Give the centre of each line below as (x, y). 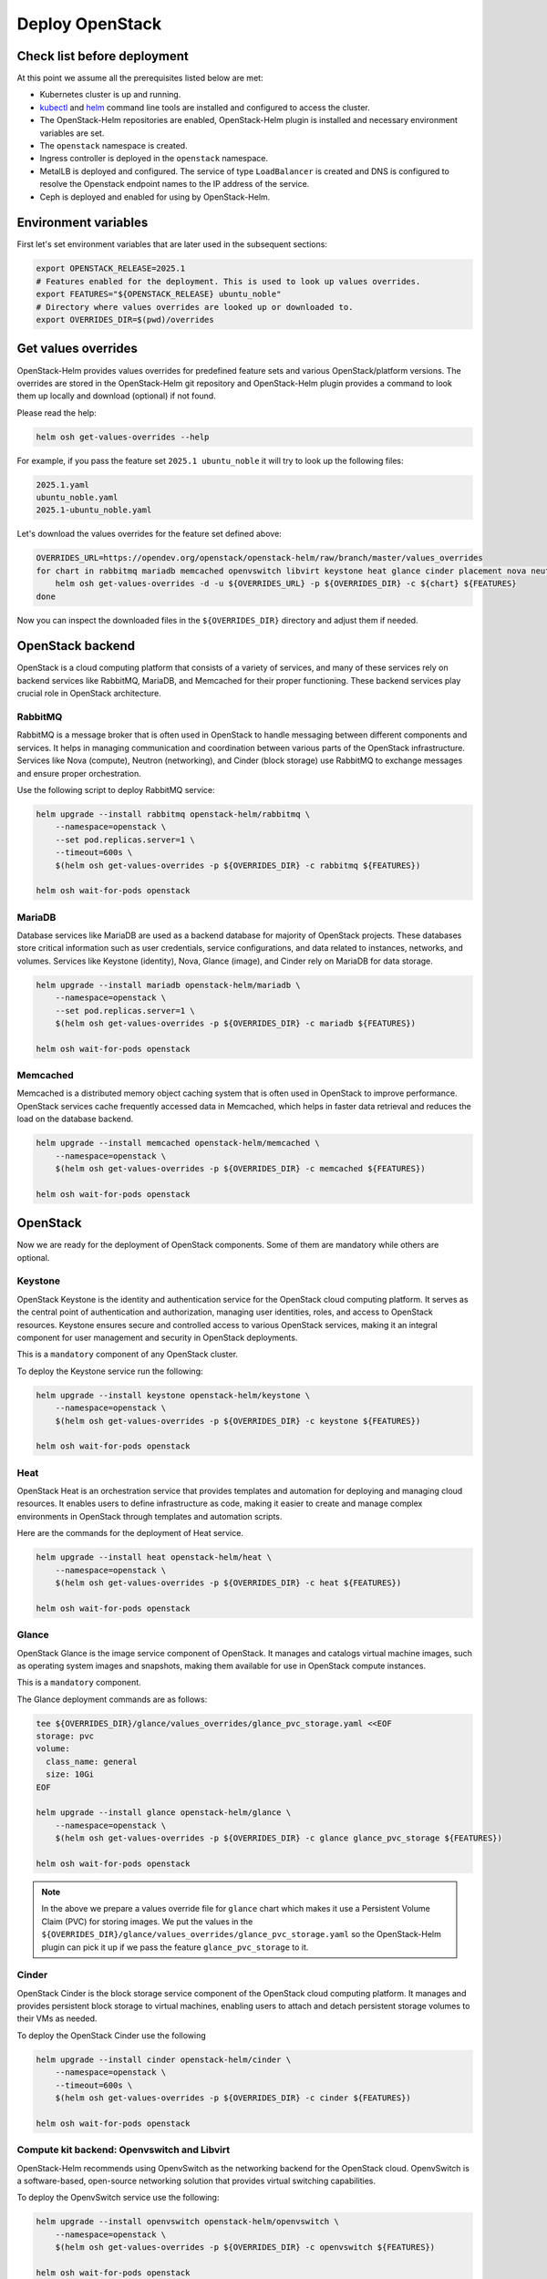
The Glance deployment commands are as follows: (112, 1699)
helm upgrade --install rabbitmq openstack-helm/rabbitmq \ (173, 814)
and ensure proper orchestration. (79, 773)
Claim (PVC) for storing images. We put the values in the (147, 1921)
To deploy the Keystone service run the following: (110, 1371)
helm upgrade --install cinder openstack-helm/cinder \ (164, 2059)
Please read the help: (57, 412)
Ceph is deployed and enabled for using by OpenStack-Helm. (155, 197)
